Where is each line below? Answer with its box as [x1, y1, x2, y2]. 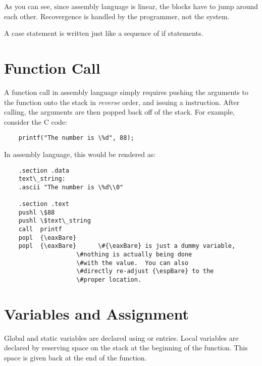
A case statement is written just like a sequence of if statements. [4, 28, 203, 38]
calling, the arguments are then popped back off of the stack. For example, [4, 107, 235, 117]
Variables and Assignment [4, 303, 189, 324]
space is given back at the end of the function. [4, 352, 147, 363]
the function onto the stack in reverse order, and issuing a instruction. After [4, 96, 240, 107]
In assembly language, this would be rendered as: [4, 148, 156, 159]
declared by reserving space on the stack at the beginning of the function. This [4, 342, 248, 353]
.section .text [18, 200, 69, 208]
